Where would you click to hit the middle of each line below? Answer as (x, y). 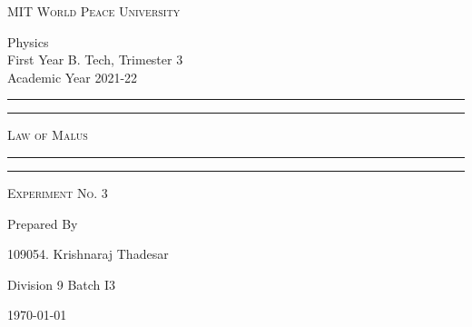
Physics (28, 41)
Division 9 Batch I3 (62, 284)
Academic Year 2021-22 (73, 77)
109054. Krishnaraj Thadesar (88, 254)
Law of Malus (48, 135)
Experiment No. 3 (58, 192)
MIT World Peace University (94, 11)
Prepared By (43, 223)
